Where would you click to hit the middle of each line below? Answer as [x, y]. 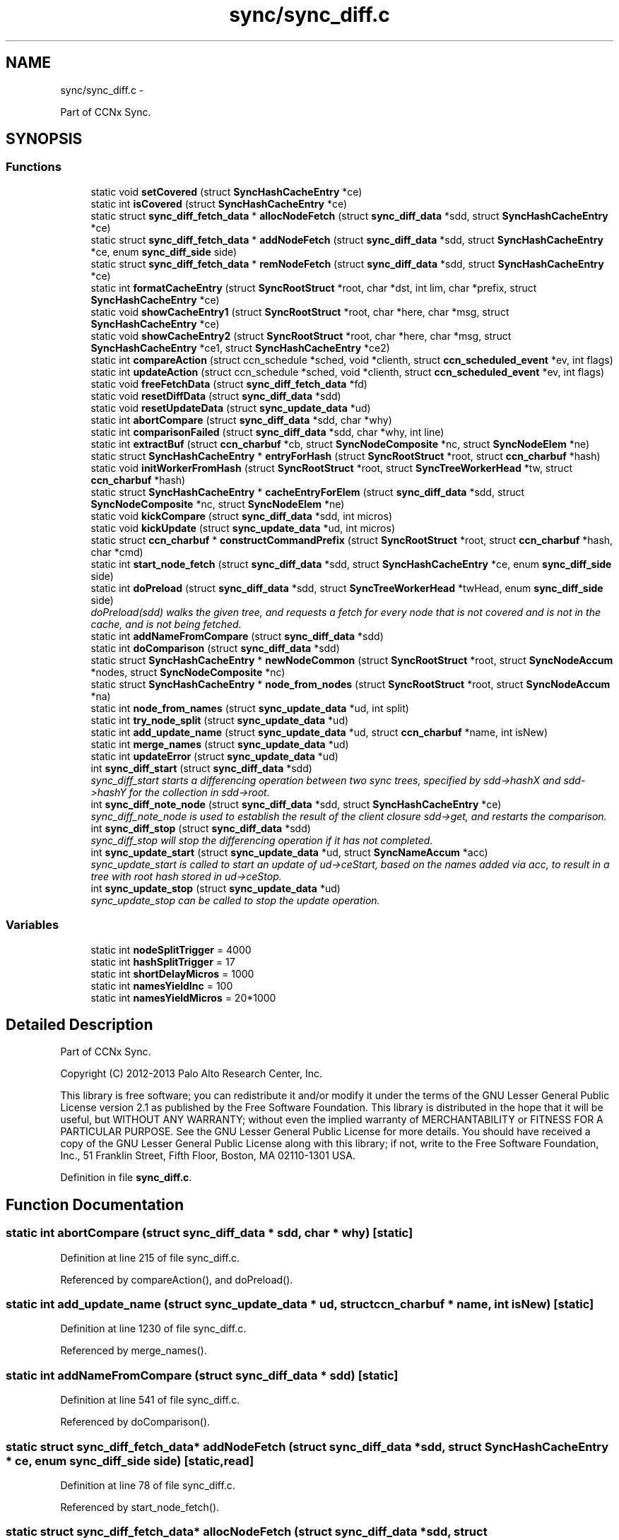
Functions [34, 167]
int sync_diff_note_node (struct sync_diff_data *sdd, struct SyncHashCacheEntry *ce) [296, 804]
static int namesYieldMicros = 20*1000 [183, 997]
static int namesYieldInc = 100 [162, 985]
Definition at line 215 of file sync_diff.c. [150, 1257]
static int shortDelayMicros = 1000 [172, 973]
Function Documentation [95, 1204]
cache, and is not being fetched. [166, 624]
